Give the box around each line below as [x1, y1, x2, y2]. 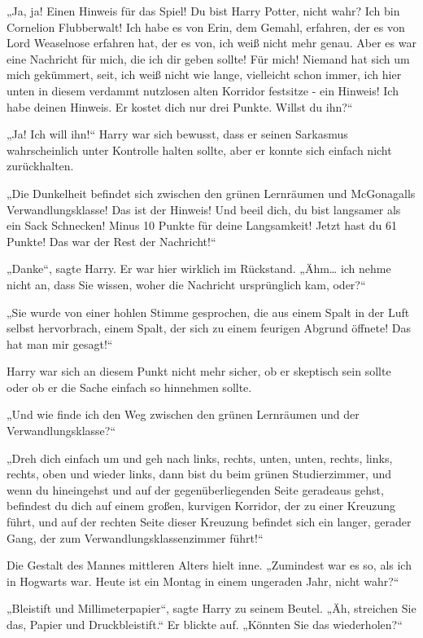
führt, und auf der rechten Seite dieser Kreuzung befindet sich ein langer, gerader [7, 513, 412, 530]
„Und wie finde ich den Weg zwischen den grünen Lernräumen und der [7, 406, 360, 423]
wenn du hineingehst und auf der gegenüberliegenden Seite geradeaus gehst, [7, 481, 384, 498]
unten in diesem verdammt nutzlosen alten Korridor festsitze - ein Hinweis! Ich [7, 81, 399, 99]
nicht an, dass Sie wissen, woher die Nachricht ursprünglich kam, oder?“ [7, 275, 366, 293]
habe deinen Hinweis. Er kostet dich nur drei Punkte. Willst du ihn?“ [7, 98, 353, 115]
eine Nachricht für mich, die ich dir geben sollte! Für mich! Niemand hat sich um [7, 50, 410, 67]
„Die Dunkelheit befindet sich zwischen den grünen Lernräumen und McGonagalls [7, 184, 416, 201]
